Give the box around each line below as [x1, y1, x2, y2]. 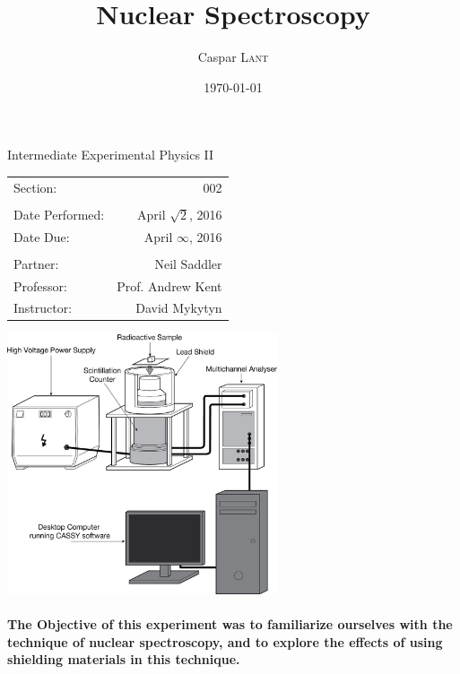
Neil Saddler [154, 254, 222, 272]
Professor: [13, 276, 67, 295]
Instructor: [13, 298, 73, 317]
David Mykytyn [135, 298, 222, 317]
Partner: [13, 254, 59, 272]
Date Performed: [13, 204, 105, 223]
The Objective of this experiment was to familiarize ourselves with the [7, 615, 453, 634]
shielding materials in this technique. [7, 650, 240, 669]
